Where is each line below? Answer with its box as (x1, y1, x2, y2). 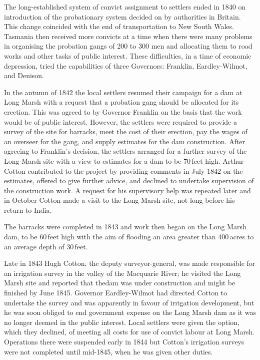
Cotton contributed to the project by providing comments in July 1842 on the (4, 165, 243, 176)
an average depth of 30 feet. (4, 241, 88, 251)
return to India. (4, 204, 52, 215)
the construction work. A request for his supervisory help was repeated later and (4, 185, 251, 195)
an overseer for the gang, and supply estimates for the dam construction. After (4, 136, 245, 146)
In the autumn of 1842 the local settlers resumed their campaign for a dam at (4, 87, 242, 97)
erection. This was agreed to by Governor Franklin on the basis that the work (4, 106, 242, 117)
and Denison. (4, 70, 44, 81)
